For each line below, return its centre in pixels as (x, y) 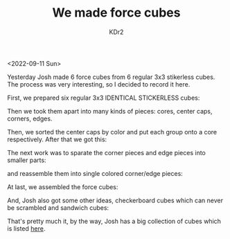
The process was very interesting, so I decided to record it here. (99, 84)
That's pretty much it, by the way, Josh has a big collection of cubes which (114, 221)
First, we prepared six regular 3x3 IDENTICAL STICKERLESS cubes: (104, 98)
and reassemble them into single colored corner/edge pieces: (95, 173)
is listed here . (26, 228)
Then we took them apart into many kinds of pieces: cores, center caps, (110, 111)
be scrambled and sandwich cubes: (58, 207)
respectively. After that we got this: (57, 139)
